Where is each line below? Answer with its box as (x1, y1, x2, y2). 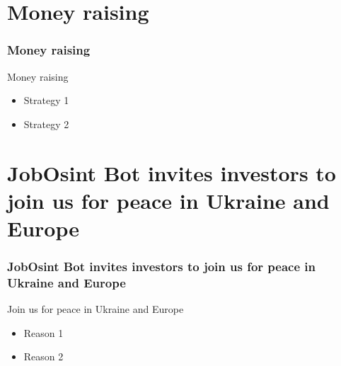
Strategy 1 (23, 93, 69, 108)
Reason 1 (23, 325, 64, 340)
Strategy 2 (23, 116, 69, 131)
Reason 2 (23, 349, 64, 364)
